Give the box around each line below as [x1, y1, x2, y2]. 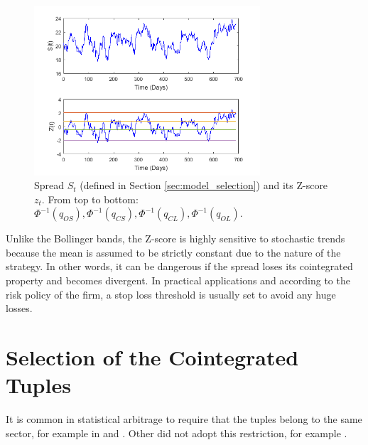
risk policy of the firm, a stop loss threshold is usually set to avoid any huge [6, 286, 336, 301]
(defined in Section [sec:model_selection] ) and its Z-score [80, 178, 328, 193]
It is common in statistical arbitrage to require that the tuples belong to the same [6, 412, 362, 427]
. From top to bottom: [41, 191, 139, 206]
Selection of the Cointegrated [6, 343, 299, 372]
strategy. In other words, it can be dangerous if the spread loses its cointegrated [6, 259, 353, 274]
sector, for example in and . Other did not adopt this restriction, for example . [6, 425, 347, 440]
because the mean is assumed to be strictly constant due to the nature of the [6, 245, 341, 259]
